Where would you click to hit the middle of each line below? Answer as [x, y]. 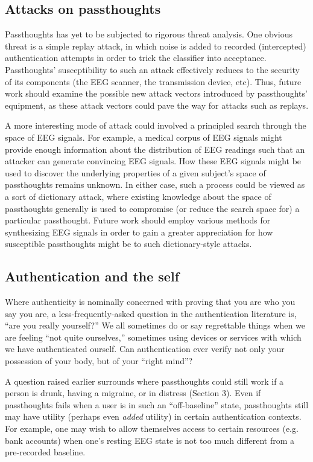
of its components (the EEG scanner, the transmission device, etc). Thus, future [153, 81]
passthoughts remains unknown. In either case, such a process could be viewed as [155, 184]
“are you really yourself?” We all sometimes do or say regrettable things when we [155, 325]
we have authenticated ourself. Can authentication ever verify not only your [145, 349]
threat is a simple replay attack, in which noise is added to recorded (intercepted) [156, 46]
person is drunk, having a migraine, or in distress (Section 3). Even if [133, 393]
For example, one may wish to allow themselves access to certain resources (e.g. [152, 428]
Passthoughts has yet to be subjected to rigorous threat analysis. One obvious [149, 34]
